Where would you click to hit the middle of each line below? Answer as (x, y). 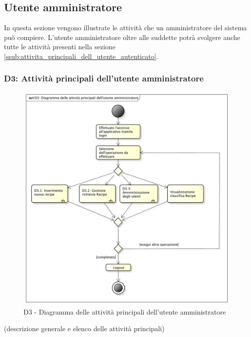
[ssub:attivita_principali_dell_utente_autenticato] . (81, 56)
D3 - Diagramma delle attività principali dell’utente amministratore (125, 312)
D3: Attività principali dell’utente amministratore (104, 78)
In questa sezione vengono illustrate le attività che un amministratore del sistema (125, 28)
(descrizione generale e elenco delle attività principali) (84, 328)
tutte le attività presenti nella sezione (60, 47)
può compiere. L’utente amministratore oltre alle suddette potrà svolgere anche (122, 37)
